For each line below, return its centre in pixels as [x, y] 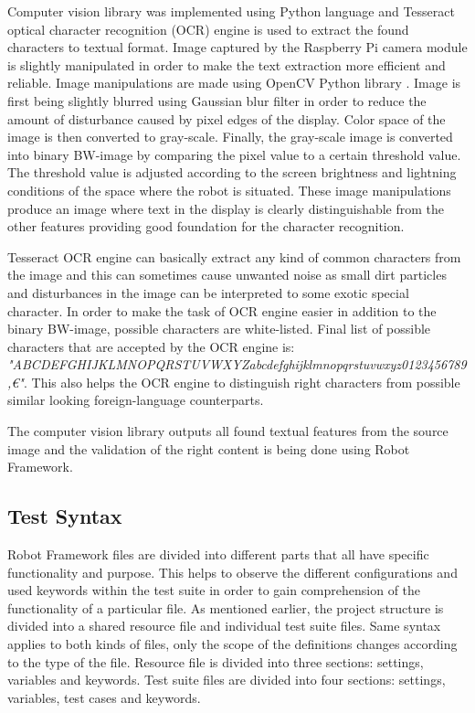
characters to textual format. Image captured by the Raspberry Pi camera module [237, 47]
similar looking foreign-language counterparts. [136, 400]
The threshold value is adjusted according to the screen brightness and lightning [232, 172]
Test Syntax [65, 516]
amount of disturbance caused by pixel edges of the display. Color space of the [227, 118]
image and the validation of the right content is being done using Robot [209, 448]
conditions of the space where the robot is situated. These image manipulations [229, 190]
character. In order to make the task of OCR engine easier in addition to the [222, 310]
